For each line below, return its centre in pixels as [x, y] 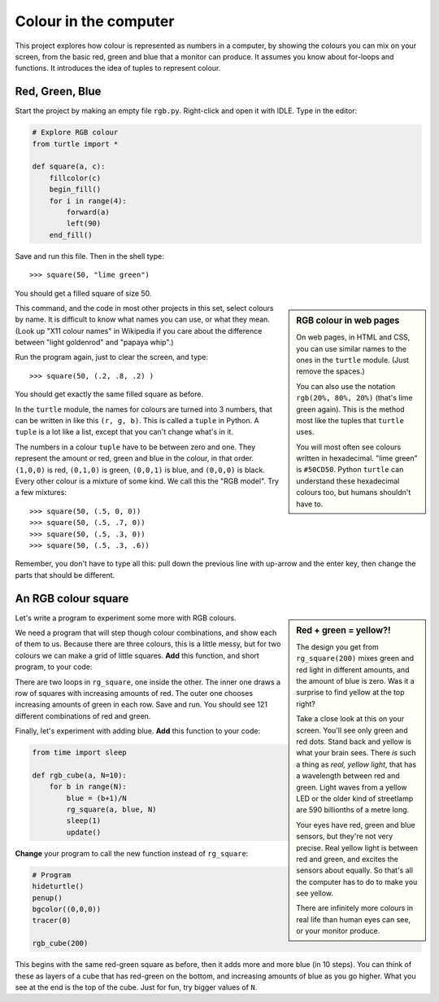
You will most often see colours [349, 447]
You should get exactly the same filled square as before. [109, 394]
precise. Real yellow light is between [357, 847]
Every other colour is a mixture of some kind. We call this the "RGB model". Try [147, 481]
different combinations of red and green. [83, 715]
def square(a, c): [69, 166]
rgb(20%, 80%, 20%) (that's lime [354, 398]
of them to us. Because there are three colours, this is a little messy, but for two [148, 644]
